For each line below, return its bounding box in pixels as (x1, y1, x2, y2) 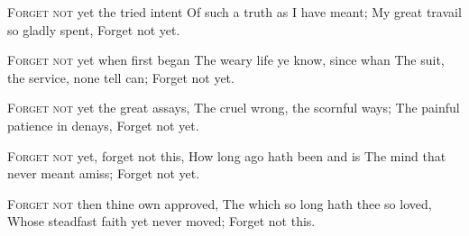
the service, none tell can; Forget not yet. (7, 68, 234, 86)
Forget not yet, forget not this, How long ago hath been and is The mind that (7, 146, 446, 165)
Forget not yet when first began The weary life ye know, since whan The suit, (7, 50, 445, 69)
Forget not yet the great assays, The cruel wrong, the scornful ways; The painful (7, 98, 460, 117)
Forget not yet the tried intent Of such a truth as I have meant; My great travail (7, 3, 462, 21)
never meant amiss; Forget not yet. (7, 164, 200, 183)
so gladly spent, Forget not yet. (7, 20, 180, 39)
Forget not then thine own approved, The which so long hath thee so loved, (7, 194, 432, 213)
